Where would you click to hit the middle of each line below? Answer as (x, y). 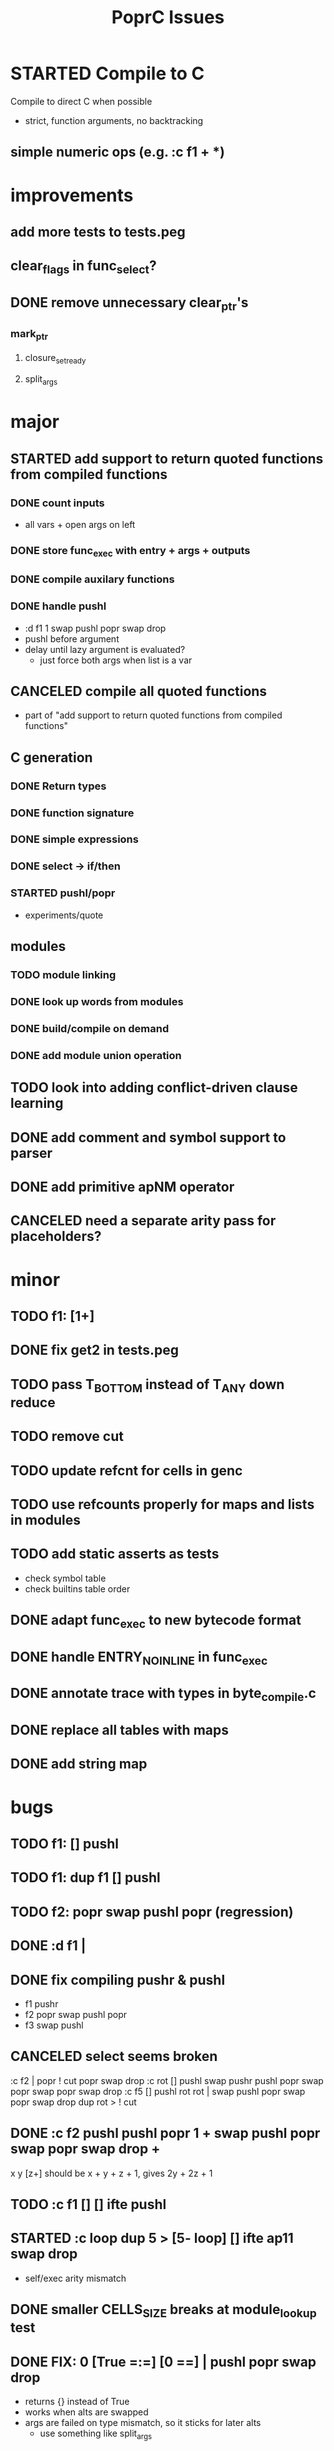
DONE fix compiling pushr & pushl (118, 1979)
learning (37, 1103)
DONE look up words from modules (97, 1001)
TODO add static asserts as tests (115, 1554)
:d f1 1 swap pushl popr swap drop (95, 628)
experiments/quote (64, 915)
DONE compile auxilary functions (92, 579)
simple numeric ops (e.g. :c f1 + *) (117, 152)
